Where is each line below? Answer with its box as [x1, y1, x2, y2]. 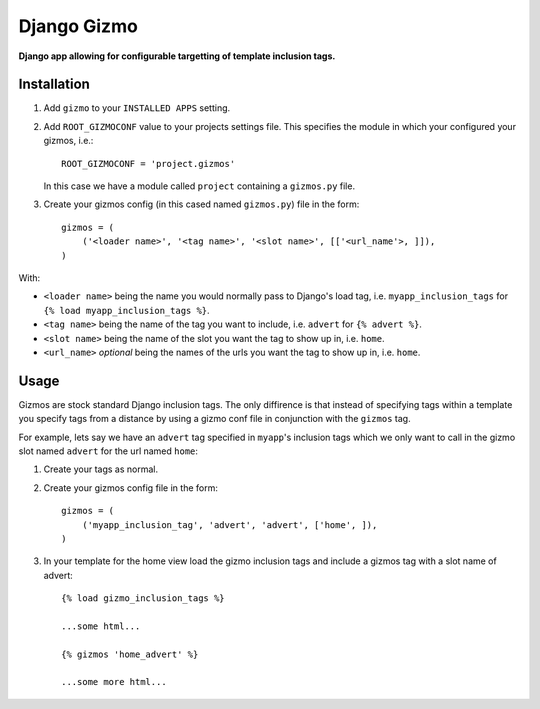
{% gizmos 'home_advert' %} [61, 648, 199, 660]
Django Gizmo [18, 15, 139, 37]
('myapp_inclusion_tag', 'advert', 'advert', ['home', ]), [81, 519, 378, 530]
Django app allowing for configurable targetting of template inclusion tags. [18, 50, 336, 62]
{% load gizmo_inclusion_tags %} [61, 593, 225, 604]
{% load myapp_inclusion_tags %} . [43, 304, 210, 316]
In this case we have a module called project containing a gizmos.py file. [43, 180, 355, 192]
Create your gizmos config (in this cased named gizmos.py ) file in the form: [43, 198, 360, 210]
